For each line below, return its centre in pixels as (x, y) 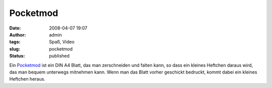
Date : (15, 28)
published (59, 56)
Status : (17, 56)
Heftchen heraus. (27, 79)
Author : (18, 34)
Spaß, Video (62, 42)
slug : (15, 49)
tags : (15, 42)
